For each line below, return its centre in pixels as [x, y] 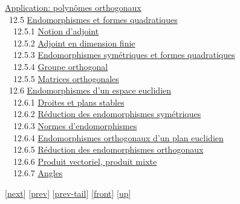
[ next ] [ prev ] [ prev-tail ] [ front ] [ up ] [68, 193]
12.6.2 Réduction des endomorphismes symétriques [107, 114]
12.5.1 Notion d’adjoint [56, 31]
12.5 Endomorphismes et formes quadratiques [93, 19]
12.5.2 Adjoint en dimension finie [74, 43]
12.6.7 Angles [38, 173]
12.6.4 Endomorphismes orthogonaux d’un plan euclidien [118, 137]
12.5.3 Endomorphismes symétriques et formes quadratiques [124, 55]
